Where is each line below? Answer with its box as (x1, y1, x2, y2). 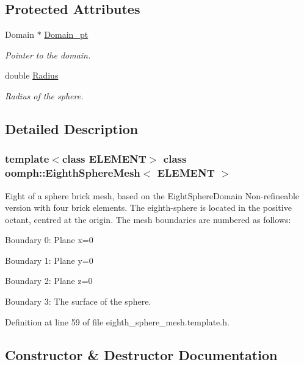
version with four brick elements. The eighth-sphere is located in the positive (5, 201, 292, 214)
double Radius (5, 69, 59, 82)
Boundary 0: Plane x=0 (5, 233, 93, 246)
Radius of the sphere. (5, 89, 84, 102)
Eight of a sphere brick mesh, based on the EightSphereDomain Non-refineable (5, 189, 300, 202)
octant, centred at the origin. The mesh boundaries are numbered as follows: (5, 213, 291, 225)
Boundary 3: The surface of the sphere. (5, 295, 151, 308)
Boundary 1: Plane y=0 (5, 253, 93, 266)
